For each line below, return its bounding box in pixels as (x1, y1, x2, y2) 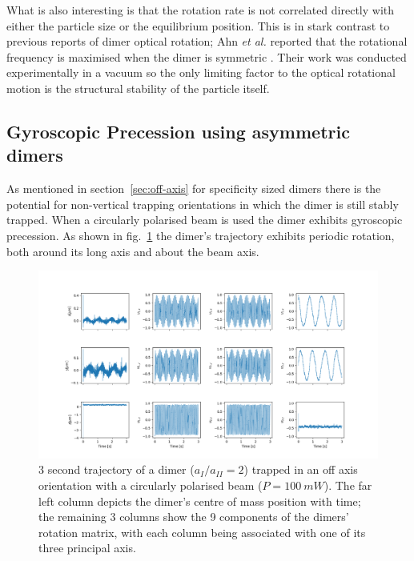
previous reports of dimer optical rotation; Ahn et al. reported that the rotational (6, 33, 408, 50)
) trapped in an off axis (243, 461, 358, 478)
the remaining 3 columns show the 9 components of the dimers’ (38, 508, 349, 525)
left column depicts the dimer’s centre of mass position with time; (38, 492, 361, 509)
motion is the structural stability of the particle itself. (6, 79, 270, 96)
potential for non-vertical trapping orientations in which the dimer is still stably (6, 195, 399, 212)
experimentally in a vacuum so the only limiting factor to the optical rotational (6, 64, 396, 81)
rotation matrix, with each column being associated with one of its (38, 523, 366, 540)
